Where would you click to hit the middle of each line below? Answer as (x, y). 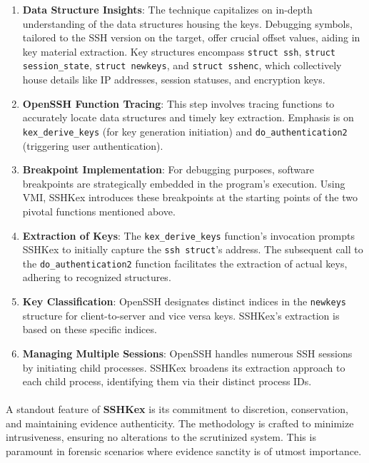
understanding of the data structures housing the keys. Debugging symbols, (187, 23)
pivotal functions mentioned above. (99, 211)
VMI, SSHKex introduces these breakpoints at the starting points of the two (190, 197)
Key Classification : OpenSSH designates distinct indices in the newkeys (184, 301)
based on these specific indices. (90, 329)
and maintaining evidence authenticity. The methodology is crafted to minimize (180, 423)
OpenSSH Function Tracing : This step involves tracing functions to (178, 103)
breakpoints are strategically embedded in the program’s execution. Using (184, 183)
